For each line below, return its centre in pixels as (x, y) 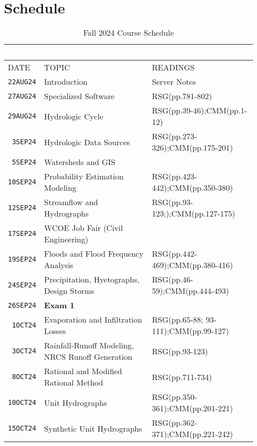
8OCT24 (24, 377)
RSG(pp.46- (172, 279)
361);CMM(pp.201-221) (193, 408)
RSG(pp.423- (174, 176)
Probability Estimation (84, 176)
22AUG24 (22, 82)
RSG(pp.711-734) (182, 377)
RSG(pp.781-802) (182, 96)
